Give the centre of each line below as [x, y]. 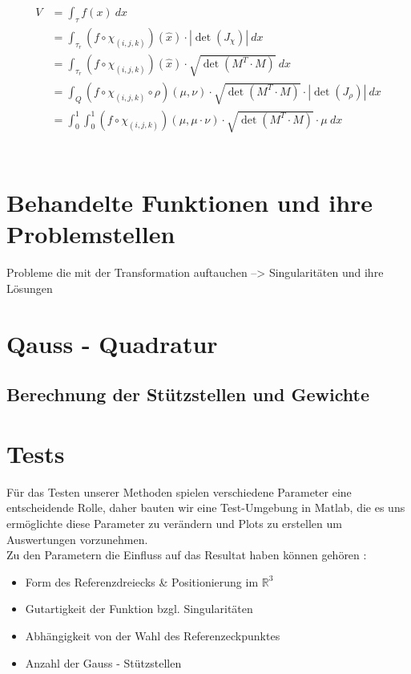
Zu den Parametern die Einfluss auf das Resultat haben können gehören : [187, 555]
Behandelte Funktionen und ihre [190, 203]
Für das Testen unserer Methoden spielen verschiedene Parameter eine [179, 491]
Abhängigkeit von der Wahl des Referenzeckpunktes [153, 636]
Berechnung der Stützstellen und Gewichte [188, 394]
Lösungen [30, 288]
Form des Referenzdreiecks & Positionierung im [142, 581]
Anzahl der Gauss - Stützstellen [103, 662]
